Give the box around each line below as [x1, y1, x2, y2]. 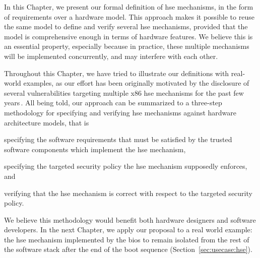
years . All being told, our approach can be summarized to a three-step [4, 97, 222, 108]
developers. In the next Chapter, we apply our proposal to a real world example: [4, 224, 252, 235]
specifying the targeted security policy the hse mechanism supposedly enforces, [4, 161, 247, 171]
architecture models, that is [4, 117, 89, 127]
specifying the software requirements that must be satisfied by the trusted [4, 134, 232, 145]
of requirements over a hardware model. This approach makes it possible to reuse [4, 11, 254, 22]
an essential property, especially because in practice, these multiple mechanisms [4, 41, 249, 51]
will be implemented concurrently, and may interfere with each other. [4, 50, 218, 61]
